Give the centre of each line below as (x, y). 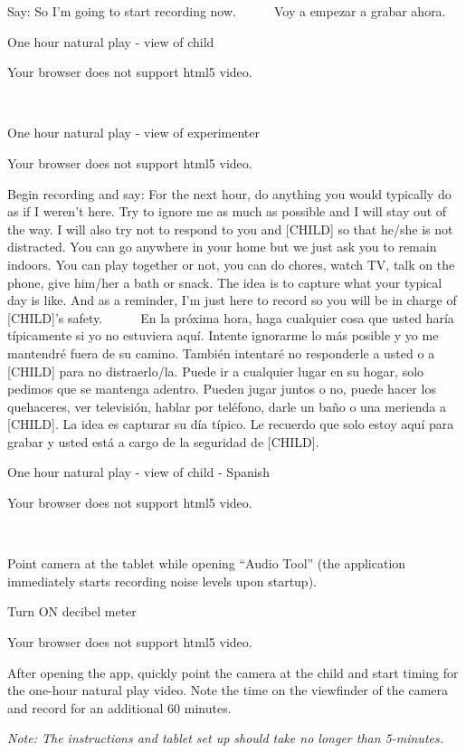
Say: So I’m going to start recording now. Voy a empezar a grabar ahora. (227, 11)
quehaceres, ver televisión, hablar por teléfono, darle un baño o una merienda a (227, 406)
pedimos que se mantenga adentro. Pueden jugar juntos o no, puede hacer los (222, 389)
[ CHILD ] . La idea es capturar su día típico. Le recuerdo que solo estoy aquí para (231, 424)
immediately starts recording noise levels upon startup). (162, 581)
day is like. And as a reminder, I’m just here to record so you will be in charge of (232, 300)
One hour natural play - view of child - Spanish (138, 472)
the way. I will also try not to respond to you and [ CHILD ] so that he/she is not (230, 229)
